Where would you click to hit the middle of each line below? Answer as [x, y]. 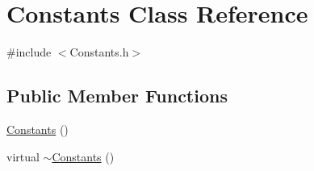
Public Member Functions [117, 96]
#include [29, 52]
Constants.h [99, 52]
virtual [23, 156]
